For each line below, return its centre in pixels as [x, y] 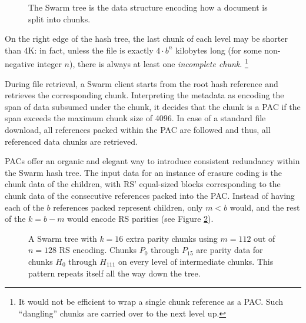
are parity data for [229, 250]
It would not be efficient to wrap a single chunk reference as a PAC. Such [151, 302]
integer [49, 64]
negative [20, 64]
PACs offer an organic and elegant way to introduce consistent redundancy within [152, 161]
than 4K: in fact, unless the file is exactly [79, 50]
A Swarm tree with [63, 238]
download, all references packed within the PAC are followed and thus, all [138, 129]
